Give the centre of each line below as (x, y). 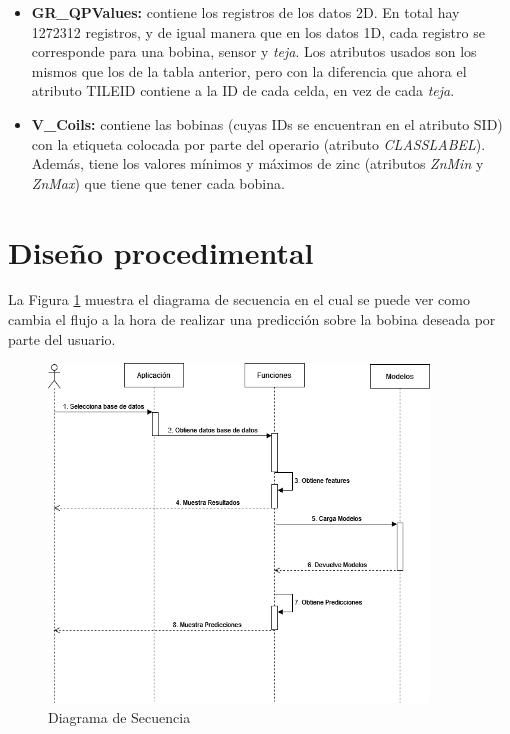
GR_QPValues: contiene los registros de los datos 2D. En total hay (245, 12)
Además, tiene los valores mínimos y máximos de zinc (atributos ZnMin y (257, 163)
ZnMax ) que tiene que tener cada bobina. (158, 182)
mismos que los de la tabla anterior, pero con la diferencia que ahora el (249, 70)
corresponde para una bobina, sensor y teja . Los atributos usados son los (254, 51)
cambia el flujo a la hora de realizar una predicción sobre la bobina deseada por (252, 319)
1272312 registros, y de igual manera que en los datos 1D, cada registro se (258, 31)
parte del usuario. (62, 338)
